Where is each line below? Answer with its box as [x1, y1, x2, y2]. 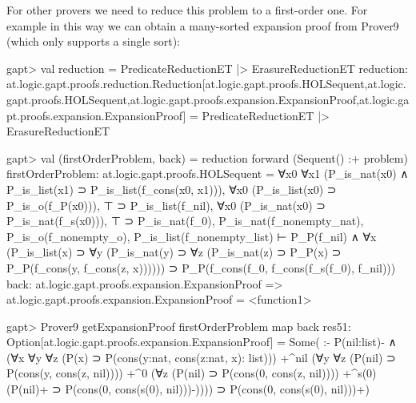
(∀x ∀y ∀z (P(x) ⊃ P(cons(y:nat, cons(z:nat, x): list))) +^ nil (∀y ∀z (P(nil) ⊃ [6, 349, 396, 365]
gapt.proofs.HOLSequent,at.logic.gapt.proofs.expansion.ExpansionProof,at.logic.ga [6, 91, 410, 107]
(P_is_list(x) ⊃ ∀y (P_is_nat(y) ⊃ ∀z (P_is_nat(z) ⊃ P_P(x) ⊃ [6, 244, 342, 260]
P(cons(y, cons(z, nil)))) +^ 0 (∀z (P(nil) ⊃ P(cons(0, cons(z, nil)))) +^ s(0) [6, 365, 377, 381]
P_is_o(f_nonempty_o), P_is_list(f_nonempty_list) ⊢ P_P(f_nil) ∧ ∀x [6, 228, 377, 244]
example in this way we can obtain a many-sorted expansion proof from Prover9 [6, 17, 399, 34]
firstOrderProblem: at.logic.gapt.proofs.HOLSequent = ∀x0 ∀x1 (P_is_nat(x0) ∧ [6, 165, 409, 182]
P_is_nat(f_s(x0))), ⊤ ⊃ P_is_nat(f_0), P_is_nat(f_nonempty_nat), [6, 212, 364, 229]
